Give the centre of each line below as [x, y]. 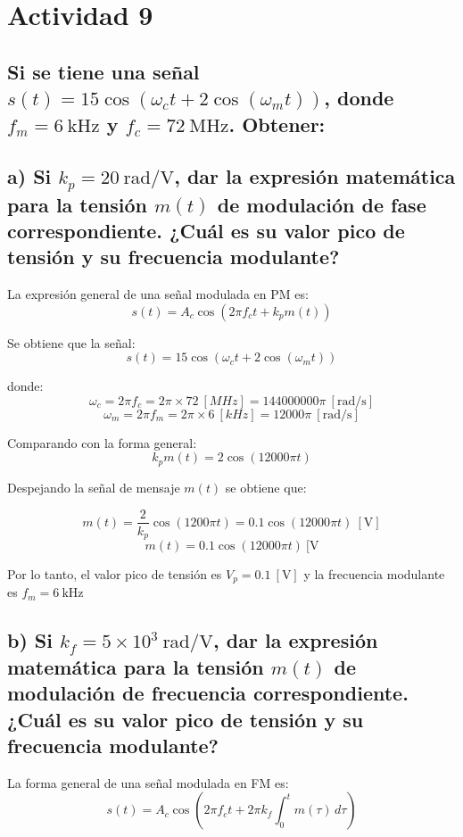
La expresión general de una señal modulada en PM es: [158, 294]
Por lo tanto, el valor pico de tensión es [115, 574]
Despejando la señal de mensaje [94, 487]
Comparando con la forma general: [102, 442]
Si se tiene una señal [103, 71]
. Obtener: [277, 124]
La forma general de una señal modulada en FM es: [148, 782]
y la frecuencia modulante [374, 574]
